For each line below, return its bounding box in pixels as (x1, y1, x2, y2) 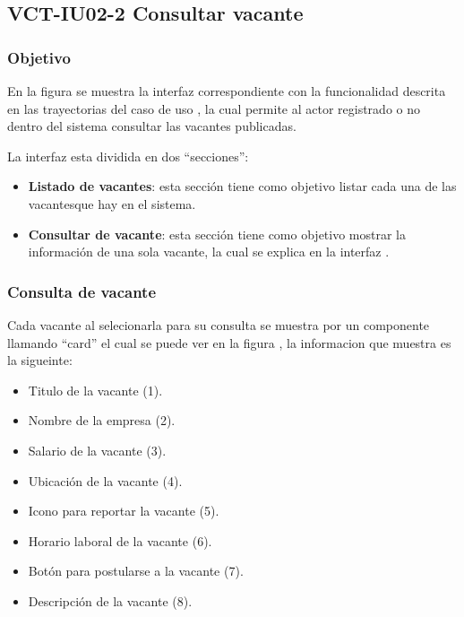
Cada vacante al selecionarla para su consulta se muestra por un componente (7, 315, 430, 334)
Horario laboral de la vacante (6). (28, 531, 212, 550)
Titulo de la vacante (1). (28, 380, 163, 399)
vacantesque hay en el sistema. (28, 194, 196, 213)
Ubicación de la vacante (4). (28, 471, 183, 490)
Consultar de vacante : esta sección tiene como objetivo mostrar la (28, 224, 406, 243)
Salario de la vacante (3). (28, 440, 167, 459)
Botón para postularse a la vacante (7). (28, 561, 244, 580)
